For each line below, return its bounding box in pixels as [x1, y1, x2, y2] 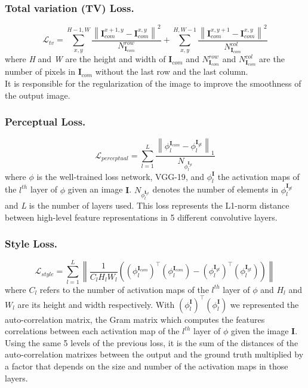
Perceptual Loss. [5, 114, 86, 129]
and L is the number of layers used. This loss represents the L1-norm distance [5, 199, 289, 212]
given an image [67, 183, 123, 195]
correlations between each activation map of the [5, 325, 180, 337]
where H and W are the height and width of [5, 53, 166, 65]
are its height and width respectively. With [17, 298, 175, 310]
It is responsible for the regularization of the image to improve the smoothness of [5, 77, 301, 89]
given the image [230, 325, 289, 337]
